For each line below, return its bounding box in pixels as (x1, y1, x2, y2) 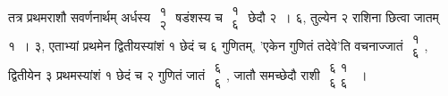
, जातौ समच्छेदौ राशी (226, 65, 320, 84)
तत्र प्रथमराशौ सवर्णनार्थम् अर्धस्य (8, 7, 151, 26)
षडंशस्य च (175, 7, 223, 26)
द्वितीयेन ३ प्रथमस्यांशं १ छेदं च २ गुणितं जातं (8, 65, 206, 84)
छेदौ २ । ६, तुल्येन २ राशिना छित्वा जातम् (248, 7, 439, 26)
